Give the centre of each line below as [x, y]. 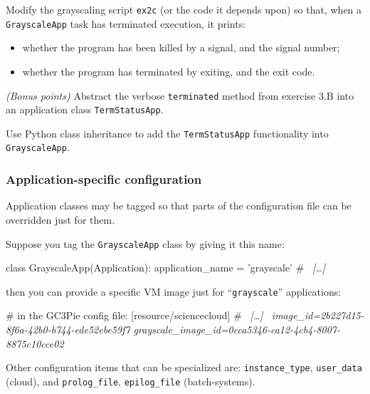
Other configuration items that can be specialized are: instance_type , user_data [184, 367]
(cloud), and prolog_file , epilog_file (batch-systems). [131, 381]
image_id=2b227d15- [318, 315]
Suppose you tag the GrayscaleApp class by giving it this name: [145, 243]
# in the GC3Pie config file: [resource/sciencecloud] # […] [134, 315]
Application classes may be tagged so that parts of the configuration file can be [179, 206]
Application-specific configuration [104, 179]
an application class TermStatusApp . [85, 109]
